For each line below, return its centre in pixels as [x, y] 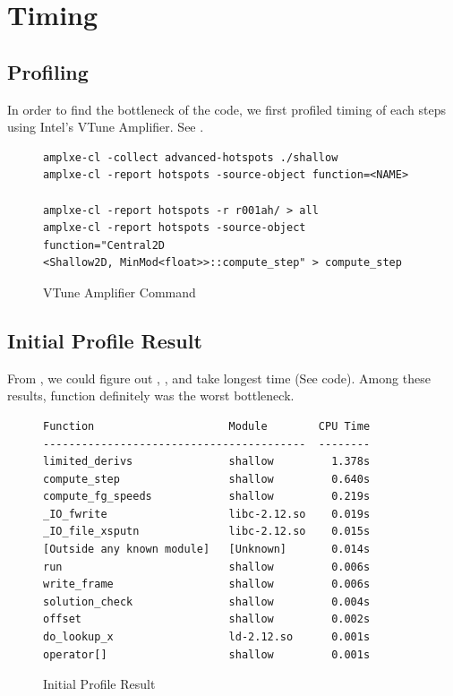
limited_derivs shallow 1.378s [207, 462]
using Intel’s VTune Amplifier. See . [106, 127]
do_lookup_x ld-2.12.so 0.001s [207, 637]
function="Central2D [104, 245]
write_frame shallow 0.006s [207, 584]
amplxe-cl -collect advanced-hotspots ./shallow [191, 157]
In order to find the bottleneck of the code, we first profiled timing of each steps [226, 109]
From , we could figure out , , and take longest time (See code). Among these [219, 378]
